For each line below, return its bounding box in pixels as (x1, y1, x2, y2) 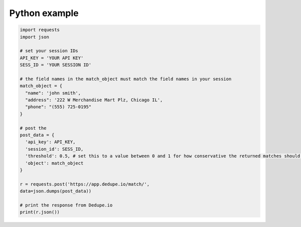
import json (20, 34, 50, 40)
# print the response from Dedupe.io (20, 202, 113, 208)
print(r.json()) (20, 209, 60, 215)
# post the (20, 125, 47, 131)
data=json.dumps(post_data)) (20, 188, 92, 194)
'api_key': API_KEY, (25, 139, 76, 145)
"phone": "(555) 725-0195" (25, 104, 92, 110)
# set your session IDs (20, 48, 79, 54)
